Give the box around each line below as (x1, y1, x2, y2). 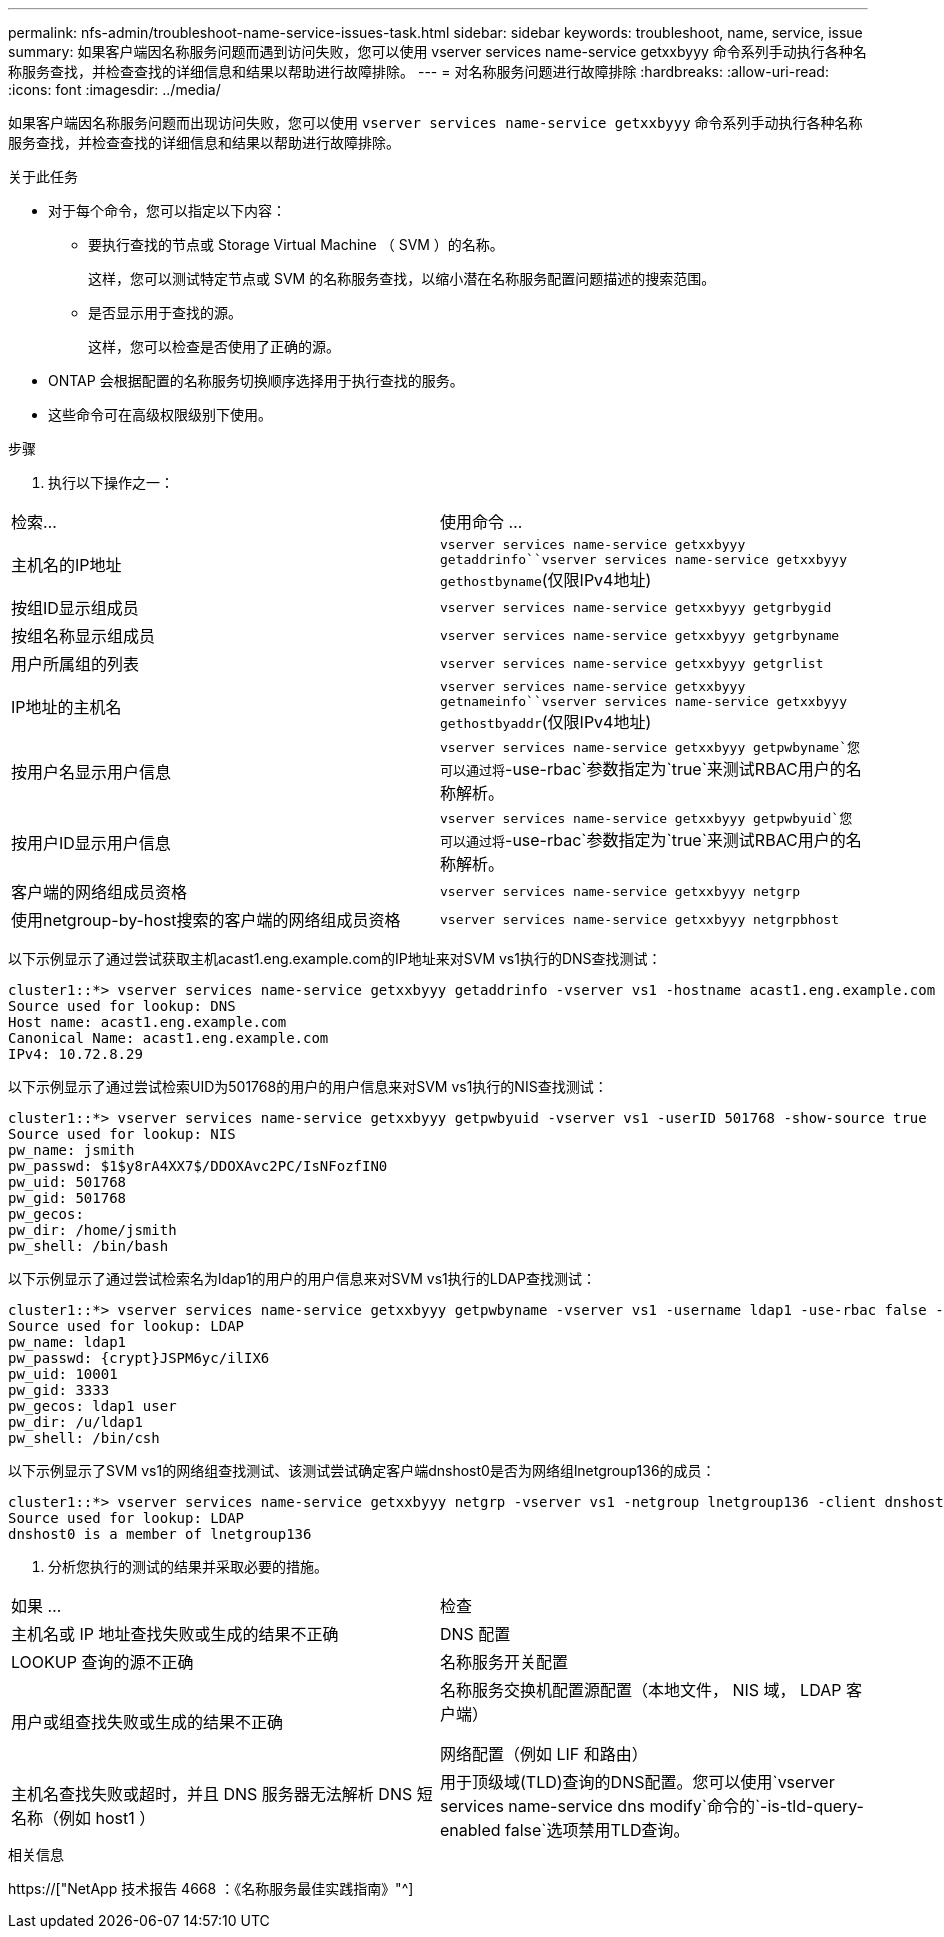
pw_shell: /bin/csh (8, 1430, 160, 1446)
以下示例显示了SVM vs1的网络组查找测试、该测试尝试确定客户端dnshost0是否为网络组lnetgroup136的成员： (8, 1462, 716, 1479)
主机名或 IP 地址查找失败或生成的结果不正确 (11, 1624, 339, 1644)
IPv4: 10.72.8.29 (8, 1046, 143, 1062)
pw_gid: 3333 (8, 1382, 110, 1398)
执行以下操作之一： (48, 474, 174, 491)
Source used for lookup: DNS (8, 998, 236, 1014)
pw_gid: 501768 (8, 1190, 127, 1206)
